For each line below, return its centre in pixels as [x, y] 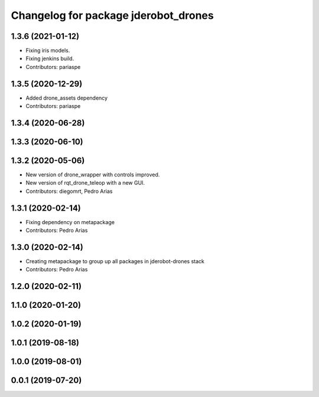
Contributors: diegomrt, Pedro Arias [69, 191]
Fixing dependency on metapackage [70, 222]
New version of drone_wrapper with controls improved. [93, 175]
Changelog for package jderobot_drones [112, 15]
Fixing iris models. [48, 51]
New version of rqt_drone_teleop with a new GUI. [85, 183]
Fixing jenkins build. [50, 58]
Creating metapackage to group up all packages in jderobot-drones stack [115, 261]
